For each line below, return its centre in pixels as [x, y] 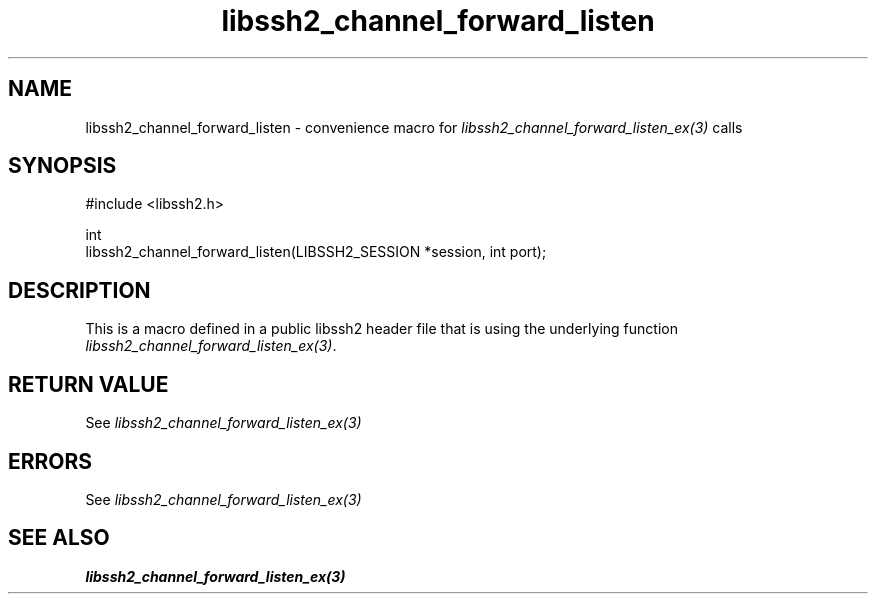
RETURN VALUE [88, 384]
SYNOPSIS [62, 166]
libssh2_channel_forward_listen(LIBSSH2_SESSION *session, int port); [316, 252]
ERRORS [50, 461]
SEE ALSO [59, 538]
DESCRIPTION [79, 290]
